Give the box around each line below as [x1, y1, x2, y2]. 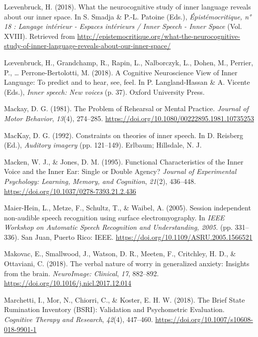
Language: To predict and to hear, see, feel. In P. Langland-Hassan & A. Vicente [4, 77, 250, 87]
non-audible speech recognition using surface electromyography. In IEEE [4, 212, 225, 222]
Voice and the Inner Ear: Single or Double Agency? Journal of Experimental [4, 166, 237, 176]
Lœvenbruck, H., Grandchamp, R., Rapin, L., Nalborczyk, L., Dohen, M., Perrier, [4, 57, 254, 67]
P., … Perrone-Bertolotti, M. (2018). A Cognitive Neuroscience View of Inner [4, 67, 238, 77]
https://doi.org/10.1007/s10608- [155, 314, 253, 325]
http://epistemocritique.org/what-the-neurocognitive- [77, 30, 240, 41]
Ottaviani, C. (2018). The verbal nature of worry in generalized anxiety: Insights [4, 258, 250, 269]
